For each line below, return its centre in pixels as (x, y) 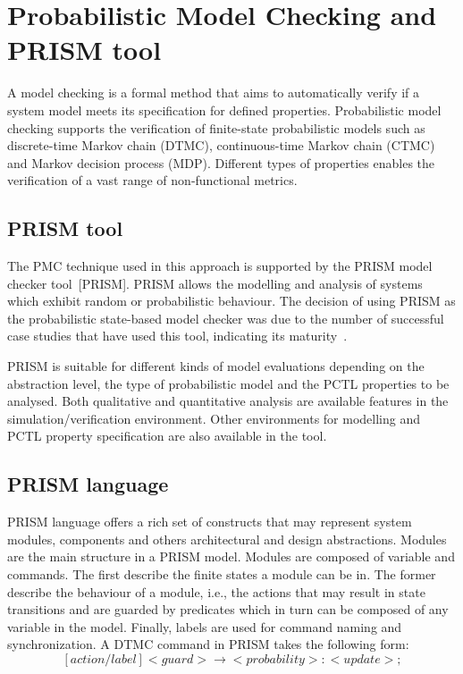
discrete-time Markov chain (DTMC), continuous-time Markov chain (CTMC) (221, 145)
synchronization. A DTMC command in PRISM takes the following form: (208, 644)
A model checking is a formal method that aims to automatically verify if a (214, 93)
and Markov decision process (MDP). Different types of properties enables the (221, 162)
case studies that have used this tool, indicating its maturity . (177, 336)
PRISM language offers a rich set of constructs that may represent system (210, 522)
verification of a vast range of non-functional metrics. (152, 180)
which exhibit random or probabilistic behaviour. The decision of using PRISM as (231, 301)
